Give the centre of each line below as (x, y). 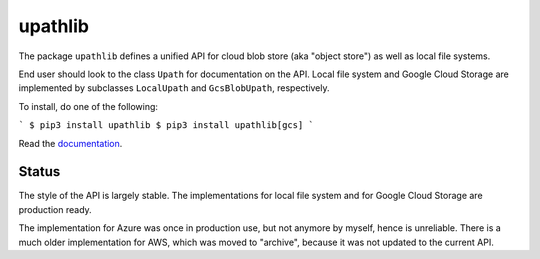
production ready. (55, 209)
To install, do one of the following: (88, 106)
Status (39, 171)
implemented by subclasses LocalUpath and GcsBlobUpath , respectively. (174, 88)
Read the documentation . (70, 143)
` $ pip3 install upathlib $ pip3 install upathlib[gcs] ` (166, 125)
